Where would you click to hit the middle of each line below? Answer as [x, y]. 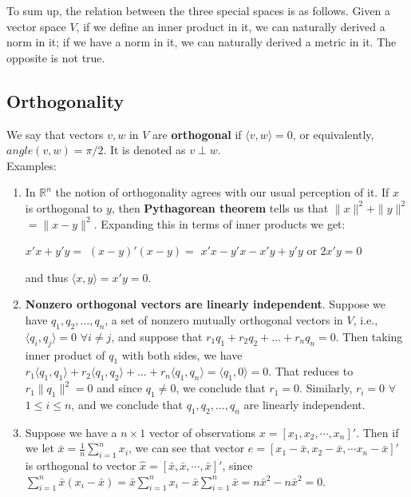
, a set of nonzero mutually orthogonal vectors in [224, 319]
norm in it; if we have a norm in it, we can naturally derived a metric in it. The [202, 42]
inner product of [65, 354]
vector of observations [202, 432]
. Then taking [369, 336]
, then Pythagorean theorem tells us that [220, 207]
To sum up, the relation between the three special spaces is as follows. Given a [198, 10]
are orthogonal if [197, 134]
